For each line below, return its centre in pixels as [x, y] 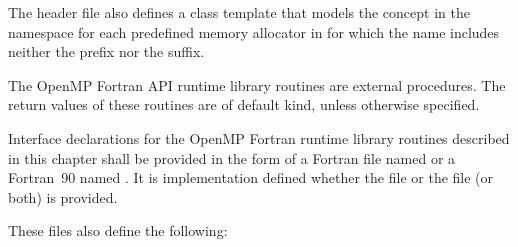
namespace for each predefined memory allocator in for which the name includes [254, 31]
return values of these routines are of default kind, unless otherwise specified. [244, 104]
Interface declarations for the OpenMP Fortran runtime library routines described [259, 137]
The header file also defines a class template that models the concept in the [239, 12]
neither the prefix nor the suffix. [106, 51]
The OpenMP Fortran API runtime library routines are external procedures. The [257, 84]
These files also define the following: [118, 230]
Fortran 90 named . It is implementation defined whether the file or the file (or [251, 177]
